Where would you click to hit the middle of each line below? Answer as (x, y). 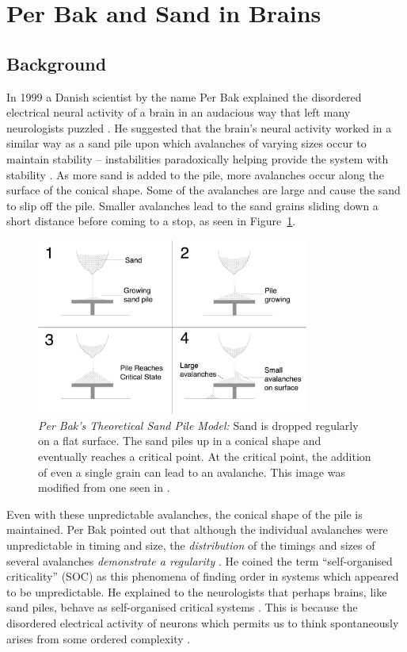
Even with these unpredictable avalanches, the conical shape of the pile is (184, 514)
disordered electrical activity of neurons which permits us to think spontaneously (203, 622)
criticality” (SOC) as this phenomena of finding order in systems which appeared (203, 576)
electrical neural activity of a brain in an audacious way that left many (179, 112)
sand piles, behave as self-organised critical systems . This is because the (182, 607)
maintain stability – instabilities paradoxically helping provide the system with (198, 158)
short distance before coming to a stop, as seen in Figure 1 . (151, 221)
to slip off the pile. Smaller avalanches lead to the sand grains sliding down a (192, 205)
